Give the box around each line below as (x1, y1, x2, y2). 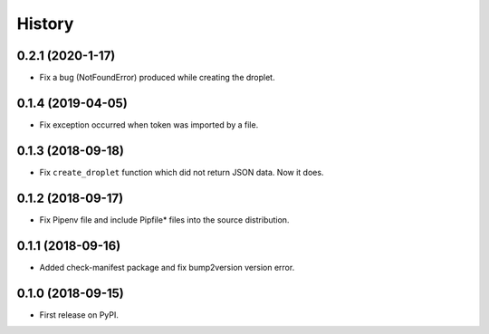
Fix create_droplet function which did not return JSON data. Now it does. (39, 167, 324, 177)
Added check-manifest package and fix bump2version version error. (39, 262, 295, 272)
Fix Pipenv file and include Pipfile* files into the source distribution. (39, 214, 290, 225)
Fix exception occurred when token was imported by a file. (39, 119, 259, 130)
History (16, 14, 74, 33)
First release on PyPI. (39, 309, 120, 320)
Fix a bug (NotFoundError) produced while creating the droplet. (39, 72, 275, 83)
